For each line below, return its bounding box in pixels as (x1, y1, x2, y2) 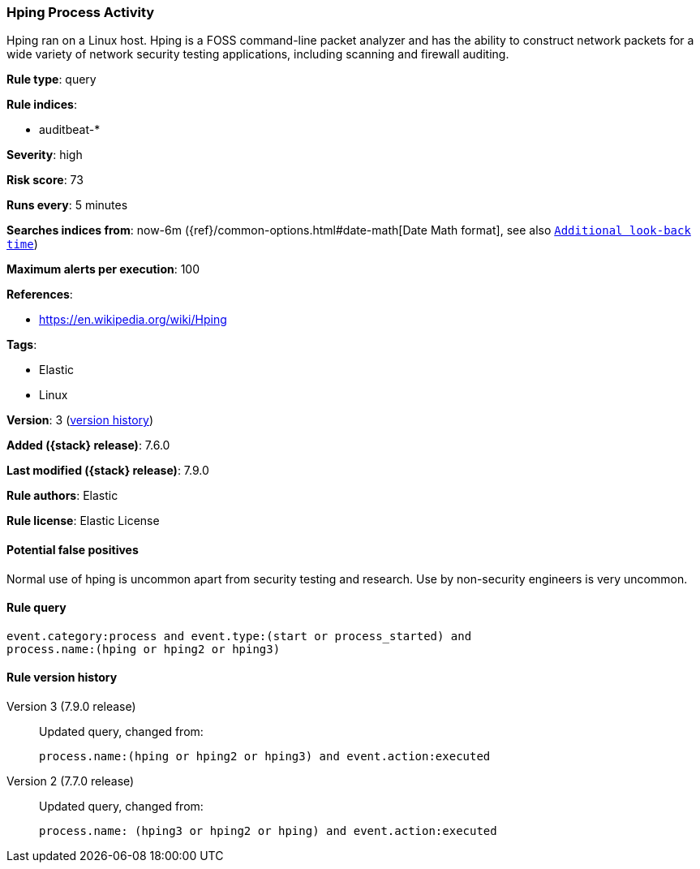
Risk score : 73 (6, 173, 84, 187)
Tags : (6, 338, 37, 352)
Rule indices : (6, 97, 77, 112)
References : (6, 287, 73, 302)
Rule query (6, 600, 67, 615)
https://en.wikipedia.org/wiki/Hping (39, 312, 227, 327)
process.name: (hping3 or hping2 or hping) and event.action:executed (39, 824, 497, 838)
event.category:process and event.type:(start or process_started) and (6, 629, 472, 643)
